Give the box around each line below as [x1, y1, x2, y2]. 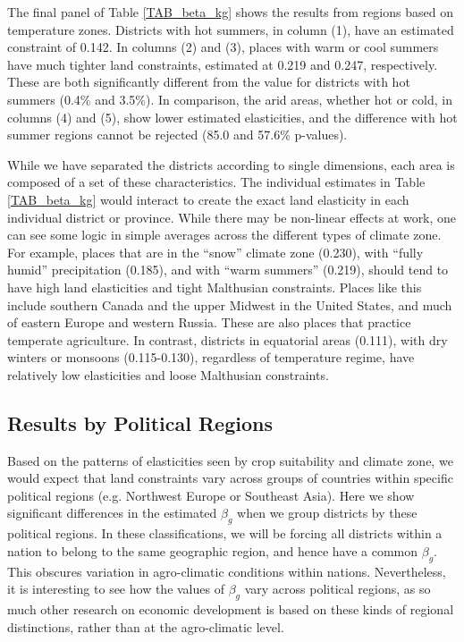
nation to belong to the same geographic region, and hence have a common [7, 541, 418, 560]
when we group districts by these [237, 503, 418, 522]
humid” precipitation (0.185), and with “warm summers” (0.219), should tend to [7, 260, 449, 279]
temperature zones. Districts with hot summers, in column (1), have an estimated [7, 20, 454, 38]
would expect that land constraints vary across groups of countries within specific [7, 469, 453, 487]
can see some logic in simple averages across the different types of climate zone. [7, 225, 442, 244]
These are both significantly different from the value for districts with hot [7, 72, 410, 91]
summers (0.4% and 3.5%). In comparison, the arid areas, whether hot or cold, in [7, 89, 452, 108]
